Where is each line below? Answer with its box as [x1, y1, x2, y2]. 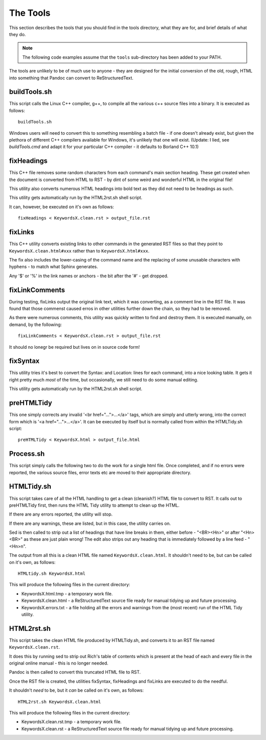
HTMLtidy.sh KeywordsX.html [18, 571, 86, 577]
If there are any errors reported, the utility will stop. [9, 511, 113, 518]
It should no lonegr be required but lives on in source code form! [9, 344, 140, 350]
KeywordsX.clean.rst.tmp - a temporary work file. [21, 719, 122, 725]
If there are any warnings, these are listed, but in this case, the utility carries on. [9, 520, 171, 526]
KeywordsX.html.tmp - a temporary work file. [21, 591, 113, 596]
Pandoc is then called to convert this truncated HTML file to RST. [9, 669, 141, 675]
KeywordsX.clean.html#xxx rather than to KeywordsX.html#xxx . [9, 248, 150, 254]
